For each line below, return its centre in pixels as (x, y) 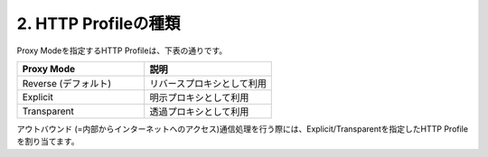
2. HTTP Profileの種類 (99, 23)
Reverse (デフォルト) (67, 83)
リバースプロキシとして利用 (208, 83)
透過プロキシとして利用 (199, 111)
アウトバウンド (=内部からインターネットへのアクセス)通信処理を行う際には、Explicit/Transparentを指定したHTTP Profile (243, 129)
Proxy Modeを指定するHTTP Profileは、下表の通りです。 (122, 51)
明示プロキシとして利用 (199, 97)
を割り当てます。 (48, 142)
